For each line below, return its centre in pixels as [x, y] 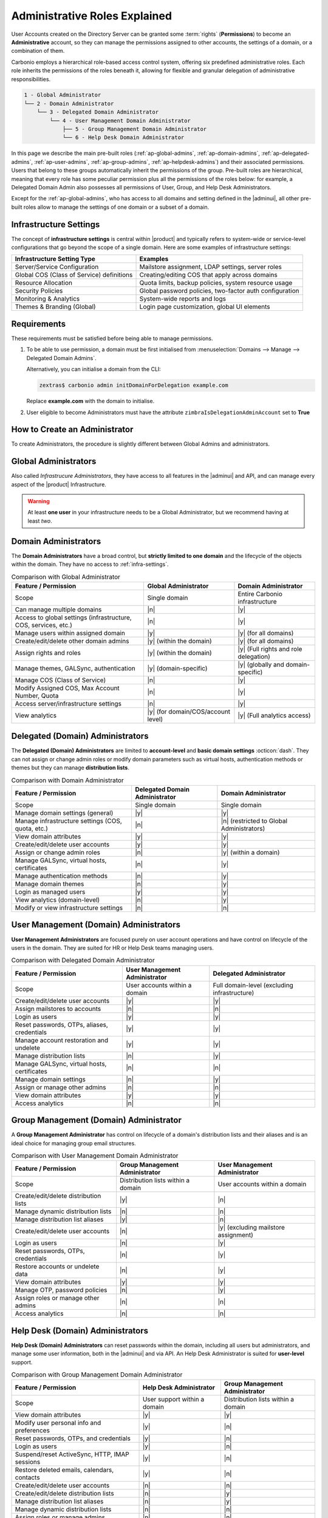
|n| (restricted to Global [254, 821]
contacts [27, 1477]
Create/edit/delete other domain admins [72, 641]
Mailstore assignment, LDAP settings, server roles [210, 267]
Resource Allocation [44, 283]
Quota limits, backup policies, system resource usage [216, 283]
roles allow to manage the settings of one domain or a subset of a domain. [116, 207]
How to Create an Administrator [72, 430]
